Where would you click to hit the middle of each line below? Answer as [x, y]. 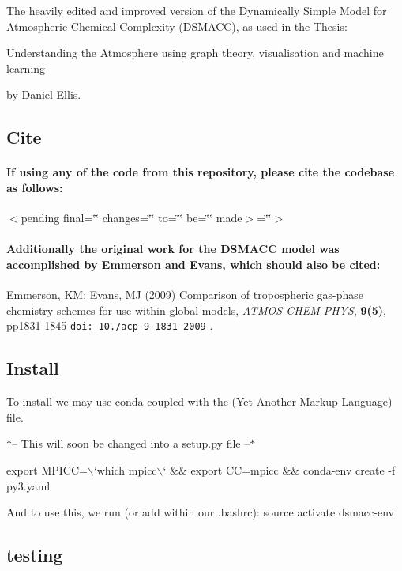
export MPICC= [47, 469]
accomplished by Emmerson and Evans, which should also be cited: [193, 264]
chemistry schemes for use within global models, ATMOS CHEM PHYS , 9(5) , [196, 310]
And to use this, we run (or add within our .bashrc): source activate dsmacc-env [200, 512]
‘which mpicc [125, 469]
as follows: [35, 187]
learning [26, 68]
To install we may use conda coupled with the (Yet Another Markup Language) [199, 401]
